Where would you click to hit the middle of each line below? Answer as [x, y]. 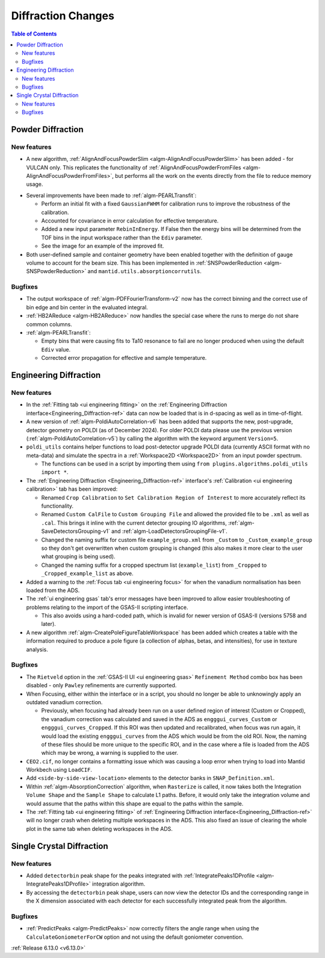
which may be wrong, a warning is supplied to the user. [110, 753]
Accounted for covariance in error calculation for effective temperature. [130, 221]
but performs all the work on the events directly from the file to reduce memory [213, 176]
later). [49, 624]
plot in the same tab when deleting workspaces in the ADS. [99, 828]
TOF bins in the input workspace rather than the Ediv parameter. [122, 238]
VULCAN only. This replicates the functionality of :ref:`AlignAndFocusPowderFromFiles [134, 167]
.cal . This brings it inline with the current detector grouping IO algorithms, [134, 523]
